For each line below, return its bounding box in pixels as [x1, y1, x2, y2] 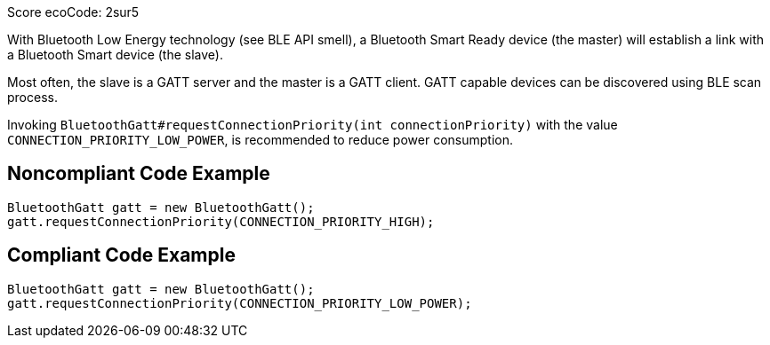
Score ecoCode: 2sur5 [7, 4, 140, 20]
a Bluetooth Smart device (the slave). [7, 47, 223, 62]
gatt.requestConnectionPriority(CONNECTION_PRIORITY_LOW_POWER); [7, 295, 472, 310]
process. [7, 90, 58, 105]
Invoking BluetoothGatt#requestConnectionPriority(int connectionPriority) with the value [7, 117, 618, 132]
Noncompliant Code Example [7, 162, 270, 185]
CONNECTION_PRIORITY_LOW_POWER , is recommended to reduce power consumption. [7, 132, 513, 147]
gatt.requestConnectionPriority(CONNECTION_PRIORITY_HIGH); [7, 214, 435, 229]
